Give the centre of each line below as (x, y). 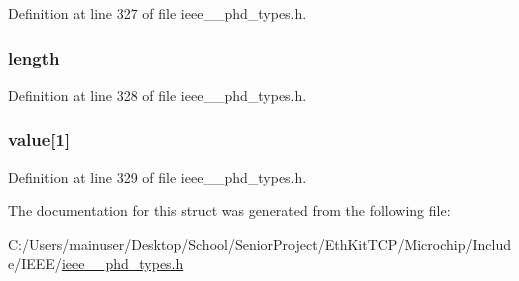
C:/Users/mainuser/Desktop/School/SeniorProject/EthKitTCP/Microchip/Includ (260, 243)
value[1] (39, 139)
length (34, 57)
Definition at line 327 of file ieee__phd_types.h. (157, 13)
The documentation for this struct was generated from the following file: (229, 210)
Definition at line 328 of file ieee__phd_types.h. (157, 94)
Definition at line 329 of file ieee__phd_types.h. (157, 176)
